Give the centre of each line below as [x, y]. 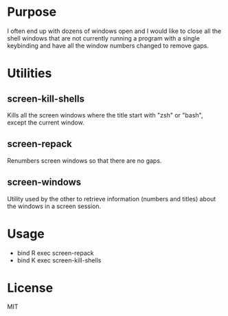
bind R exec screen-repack [55, 253]
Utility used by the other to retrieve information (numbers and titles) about [112, 199]
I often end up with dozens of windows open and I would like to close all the [114, 31]
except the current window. [46, 122]
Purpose [32, 12]
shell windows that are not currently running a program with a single [104, 38]
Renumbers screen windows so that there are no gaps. [84, 160]
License [30, 287]
